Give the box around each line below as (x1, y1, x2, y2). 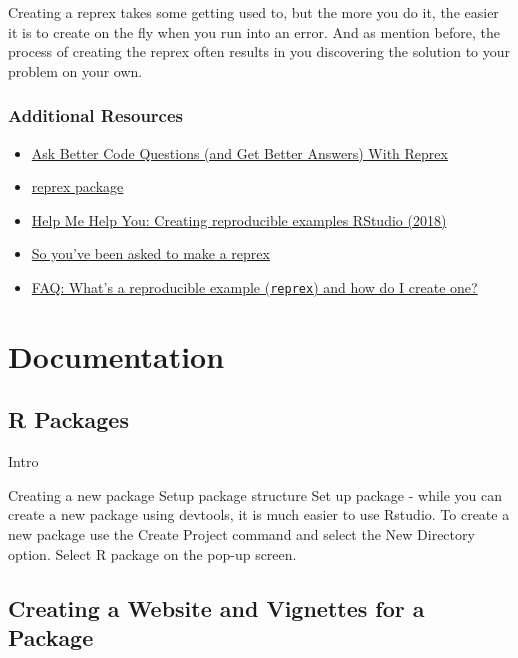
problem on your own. (8, 60, 143, 81)
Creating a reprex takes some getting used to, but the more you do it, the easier (8, 2, 499, 22)
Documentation (8, 335, 225, 376)
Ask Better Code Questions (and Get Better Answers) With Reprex (31, 142, 448, 163)
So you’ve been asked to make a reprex (31, 243, 270, 264)
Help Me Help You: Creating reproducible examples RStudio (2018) (31, 209, 447, 230)
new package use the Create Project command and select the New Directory (8, 523, 475, 544)
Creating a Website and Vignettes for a (8, 592, 425, 623)
